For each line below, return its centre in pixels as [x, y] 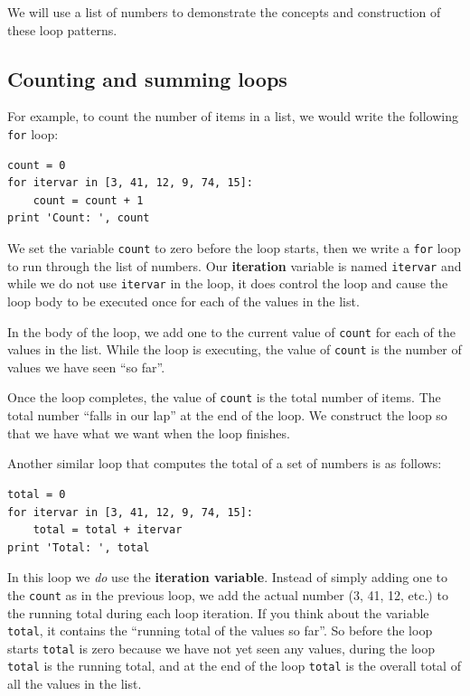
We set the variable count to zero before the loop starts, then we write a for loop [234, 248]
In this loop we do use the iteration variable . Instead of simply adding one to [227, 577]
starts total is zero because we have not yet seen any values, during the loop [221, 648]
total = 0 [37, 494]
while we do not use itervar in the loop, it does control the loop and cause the [228, 283]
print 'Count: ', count [79, 218]
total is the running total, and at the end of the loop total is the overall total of [234, 666]
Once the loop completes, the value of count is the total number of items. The [224, 397]
